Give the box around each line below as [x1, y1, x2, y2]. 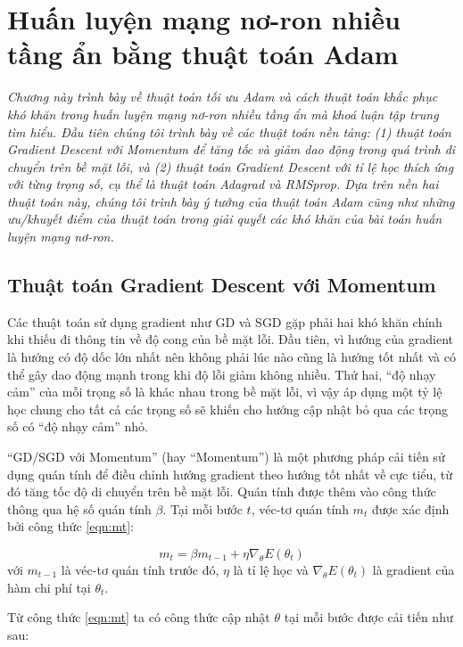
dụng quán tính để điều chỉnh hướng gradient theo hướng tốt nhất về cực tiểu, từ [7, 464, 453, 483]
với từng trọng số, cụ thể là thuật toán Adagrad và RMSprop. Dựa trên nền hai [7, 175, 439, 193]
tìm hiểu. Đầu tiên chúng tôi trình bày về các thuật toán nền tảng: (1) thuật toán [7, 122, 451, 141]
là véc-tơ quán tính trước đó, [61, 560, 219, 578]
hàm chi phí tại [7, 577, 91, 596]
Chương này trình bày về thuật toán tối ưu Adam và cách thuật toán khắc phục [7, 87, 438, 106]
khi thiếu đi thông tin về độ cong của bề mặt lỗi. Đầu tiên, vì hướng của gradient [7, 330, 453, 348]
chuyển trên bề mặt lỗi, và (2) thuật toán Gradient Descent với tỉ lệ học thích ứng [7, 157, 454, 176]
